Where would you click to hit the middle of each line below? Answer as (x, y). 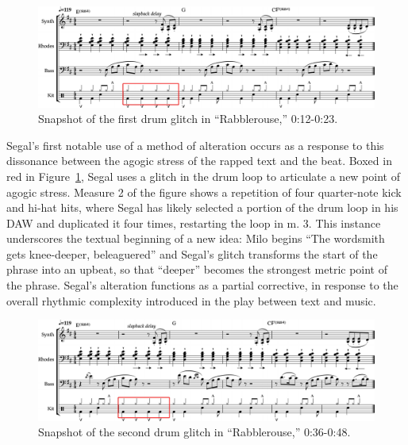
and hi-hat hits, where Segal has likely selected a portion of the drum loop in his (202, 207)
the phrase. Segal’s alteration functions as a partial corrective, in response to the (202, 285)
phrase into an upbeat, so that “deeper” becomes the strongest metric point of (197, 269)
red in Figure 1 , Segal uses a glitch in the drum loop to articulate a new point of (203, 176)
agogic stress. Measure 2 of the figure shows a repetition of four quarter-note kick (204, 192)
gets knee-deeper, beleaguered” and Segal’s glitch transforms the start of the (192, 253)
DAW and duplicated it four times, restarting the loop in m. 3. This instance (194, 222)
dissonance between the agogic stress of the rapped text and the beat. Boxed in (199, 161)
